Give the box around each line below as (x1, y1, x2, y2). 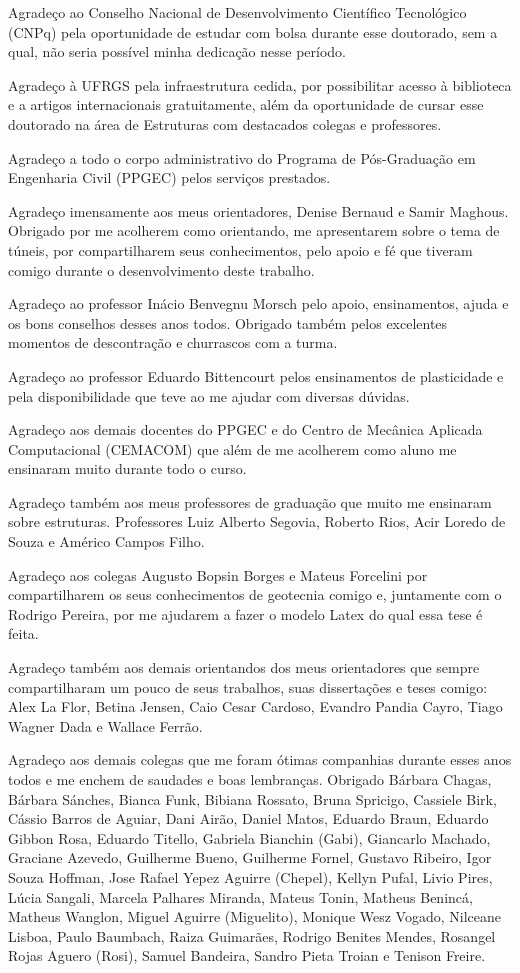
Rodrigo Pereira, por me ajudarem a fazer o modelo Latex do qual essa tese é (8, 603, 483, 624)
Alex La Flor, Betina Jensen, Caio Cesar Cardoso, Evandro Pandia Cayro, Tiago (8, 696, 503, 717)
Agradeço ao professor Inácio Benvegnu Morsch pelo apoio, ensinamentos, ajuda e (8, 293, 509, 314)
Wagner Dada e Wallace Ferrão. (8, 715, 203, 736)
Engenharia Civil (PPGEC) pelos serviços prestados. (8, 167, 331, 188)
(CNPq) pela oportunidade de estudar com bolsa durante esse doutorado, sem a (8, 21, 498, 42)
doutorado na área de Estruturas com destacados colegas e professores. (8, 113, 442, 134)
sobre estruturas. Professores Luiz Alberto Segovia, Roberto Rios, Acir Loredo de (8, 511, 506, 532)
